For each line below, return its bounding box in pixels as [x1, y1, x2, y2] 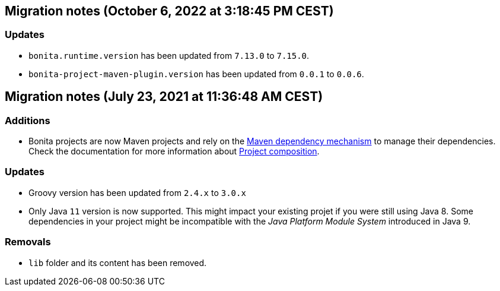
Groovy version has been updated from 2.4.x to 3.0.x [28, 187, 246, 198]
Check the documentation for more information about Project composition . [28, 146, 320, 157]
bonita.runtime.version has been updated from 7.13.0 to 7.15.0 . [28, 50, 310, 61]
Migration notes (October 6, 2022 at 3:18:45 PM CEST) [5, 4, 334, 18]
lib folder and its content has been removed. [28, 257, 207, 268]
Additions [5, 114, 50, 126]
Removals [5, 236, 51, 248]
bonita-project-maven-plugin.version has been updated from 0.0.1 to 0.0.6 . [28, 68, 364, 79]
